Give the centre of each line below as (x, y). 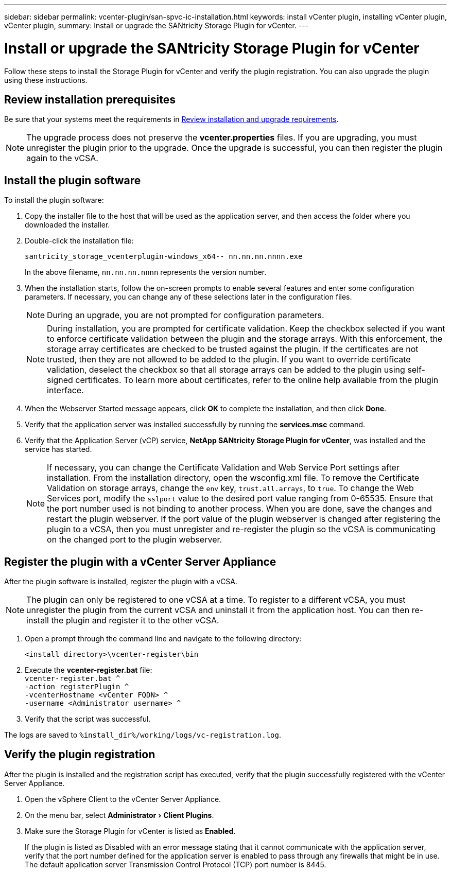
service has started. (58, 449)
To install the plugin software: (54, 200)
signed (60, 380)
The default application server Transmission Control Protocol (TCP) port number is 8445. (176, 864)
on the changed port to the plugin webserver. (135, 540)
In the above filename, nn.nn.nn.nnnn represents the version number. (146, 272)
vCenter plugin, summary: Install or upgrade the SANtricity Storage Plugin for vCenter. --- (157, 25)
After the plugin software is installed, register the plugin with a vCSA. (121, 582)
